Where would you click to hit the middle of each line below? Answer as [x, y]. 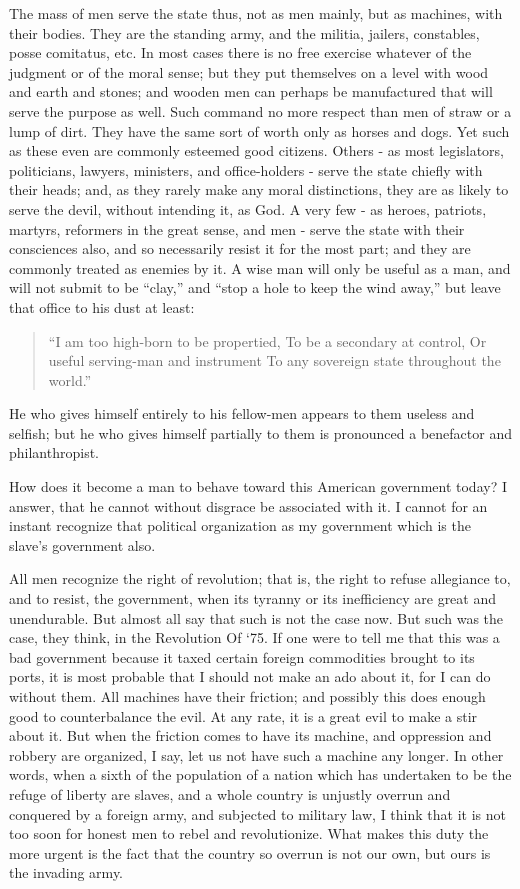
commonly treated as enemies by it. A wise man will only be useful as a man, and [260, 267]
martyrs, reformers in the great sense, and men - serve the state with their [237, 228]
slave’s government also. [82, 544]
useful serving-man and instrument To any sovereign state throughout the [274, 360]
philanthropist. [54, 452]
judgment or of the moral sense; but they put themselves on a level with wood [249, 71]
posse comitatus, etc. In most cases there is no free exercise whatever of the [240, 52]
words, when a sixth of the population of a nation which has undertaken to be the [260, 774]
